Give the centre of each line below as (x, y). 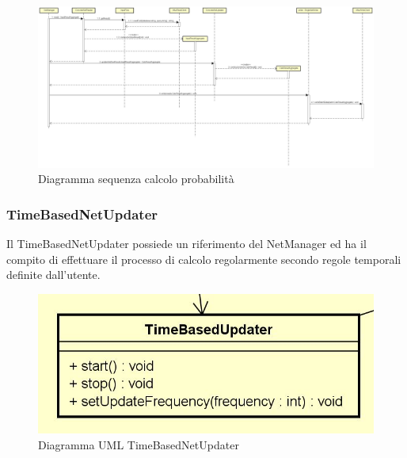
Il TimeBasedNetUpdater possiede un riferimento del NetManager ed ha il (186, 244)
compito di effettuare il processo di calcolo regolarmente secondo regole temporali (204, 259)
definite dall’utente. (53, 275)
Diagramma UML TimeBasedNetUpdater (139, 444)
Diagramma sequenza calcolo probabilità (136, 179)
